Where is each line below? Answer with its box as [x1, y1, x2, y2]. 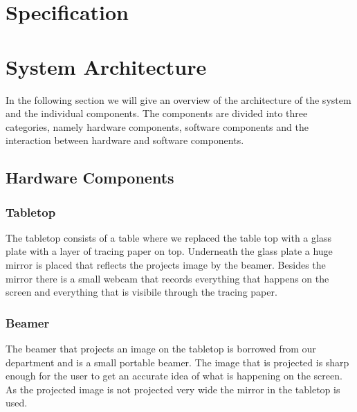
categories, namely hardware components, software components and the [6, 119, 309, 134]
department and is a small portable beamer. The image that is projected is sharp [6, 355, 349, 369]
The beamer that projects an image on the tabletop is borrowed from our [6, 341, 316, 356]
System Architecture [6, 52, 207, 80]
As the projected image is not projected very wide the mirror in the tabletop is [6, 382, 340, 396]
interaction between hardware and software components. [6, 133, 244, 147]
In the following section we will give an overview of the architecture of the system [6, 92, 351, 107]
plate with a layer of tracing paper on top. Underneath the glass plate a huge [6, 244, 333, 258]
